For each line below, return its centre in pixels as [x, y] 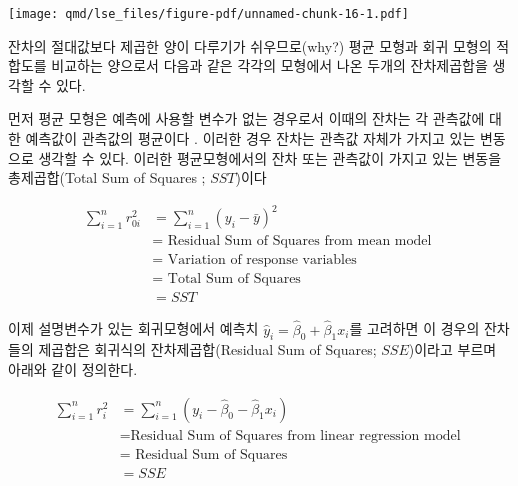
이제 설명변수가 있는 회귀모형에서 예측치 [133, 328]
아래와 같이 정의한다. [73, 369]
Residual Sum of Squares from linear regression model [295, 435]
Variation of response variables [262, 260]
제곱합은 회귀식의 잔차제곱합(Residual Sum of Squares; [207, 349]
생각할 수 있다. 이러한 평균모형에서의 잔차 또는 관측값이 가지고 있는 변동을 [270, 157]
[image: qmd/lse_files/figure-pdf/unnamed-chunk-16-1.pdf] [208, 14]
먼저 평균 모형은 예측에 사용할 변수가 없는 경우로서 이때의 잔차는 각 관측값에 [246, 118]
